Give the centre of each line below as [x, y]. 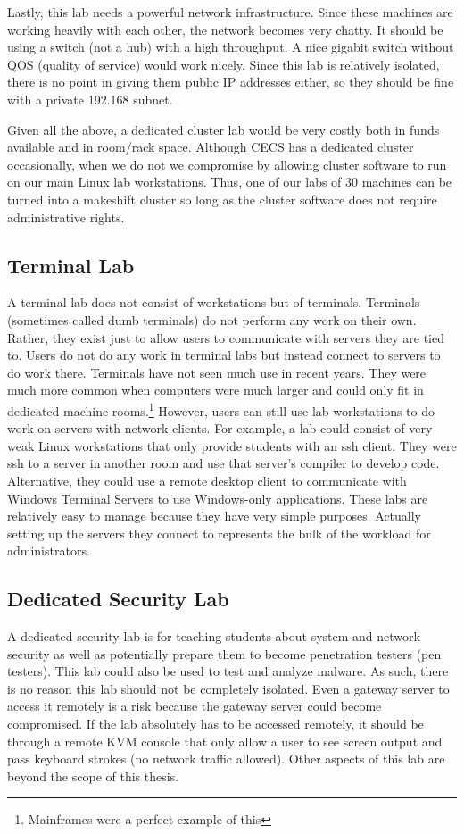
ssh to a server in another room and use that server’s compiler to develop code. [224, 463]
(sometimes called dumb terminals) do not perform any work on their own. [212, 319]
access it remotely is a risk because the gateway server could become [195, 706]
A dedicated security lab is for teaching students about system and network [214, 636]
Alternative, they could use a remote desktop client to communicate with [207, 480]
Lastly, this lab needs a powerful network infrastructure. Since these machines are [230, 12]
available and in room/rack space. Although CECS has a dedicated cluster [211, 147]
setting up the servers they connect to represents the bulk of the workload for [219, 533]
